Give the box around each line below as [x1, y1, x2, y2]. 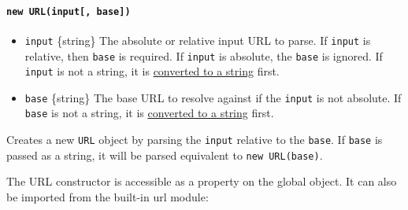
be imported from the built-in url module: [6, 189, 209, 205]
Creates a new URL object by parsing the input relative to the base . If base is [6, 131, 383, 148]
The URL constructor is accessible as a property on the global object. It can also [6, 173, 397, 190]
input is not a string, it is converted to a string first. [24, 63, 280, 79]
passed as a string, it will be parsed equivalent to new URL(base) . [6, 146, 323, 163]
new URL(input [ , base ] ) [6, 6, 131, 17]
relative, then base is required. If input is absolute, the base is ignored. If [24, 47, 383, 64]
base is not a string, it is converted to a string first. [24, 105, 274, 121]
